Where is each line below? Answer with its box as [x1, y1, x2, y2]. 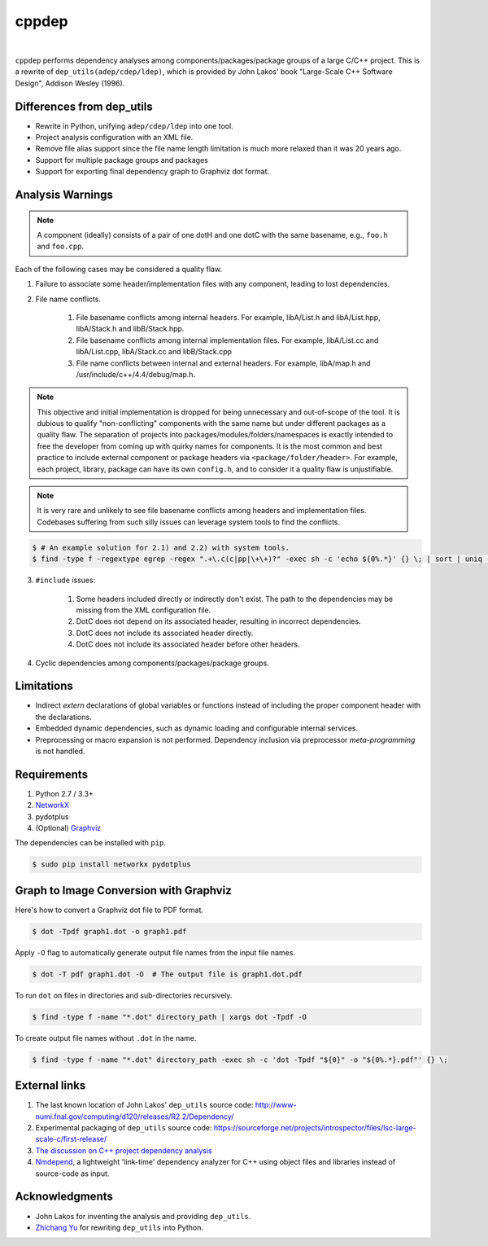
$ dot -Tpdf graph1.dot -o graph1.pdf [32, 927, 187, 936]
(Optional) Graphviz [35, 823, 102, 833]
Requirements [15, 767, 89, 781]
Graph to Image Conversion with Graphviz [15, 884, 232, 897]
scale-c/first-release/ [35, 1134, 107, 1144]
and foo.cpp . [37, 241, 85, 252]
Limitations [15, 679, 73, 693]
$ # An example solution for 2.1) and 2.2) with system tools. [32, 542, 290, 552]
